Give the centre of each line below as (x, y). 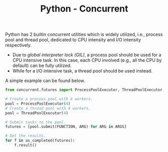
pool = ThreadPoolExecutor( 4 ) (37, 113)
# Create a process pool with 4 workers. (49, 99)
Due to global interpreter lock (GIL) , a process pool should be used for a (87, 55)
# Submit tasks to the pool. (36, 122)
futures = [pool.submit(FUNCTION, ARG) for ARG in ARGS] (66, 127)
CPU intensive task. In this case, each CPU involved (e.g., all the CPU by (87, 60)
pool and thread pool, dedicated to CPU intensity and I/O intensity (73, 40)
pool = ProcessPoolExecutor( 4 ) (38, 104)
